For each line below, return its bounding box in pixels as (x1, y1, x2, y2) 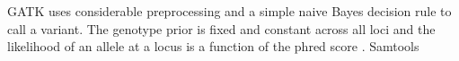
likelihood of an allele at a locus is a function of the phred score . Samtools (7, 37, 419, 56)
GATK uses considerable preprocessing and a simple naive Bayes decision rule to (7, 2, 452, 20)
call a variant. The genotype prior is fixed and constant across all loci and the (7, 19, 436, 38)
